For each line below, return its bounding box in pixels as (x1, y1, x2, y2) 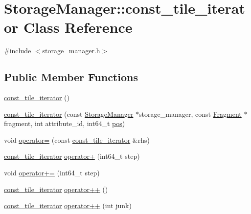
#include (4, 45, 31, 56)
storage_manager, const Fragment (139, 108, 242, 119)
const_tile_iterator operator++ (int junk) (4, 200, 132, 211)
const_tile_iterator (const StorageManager (4, 108, 134, 119)
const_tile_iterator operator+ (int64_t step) (4, 151, 140, 161)
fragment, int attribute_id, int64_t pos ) (4, 118, 125, 128)
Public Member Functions (4, 69, 138, 85)
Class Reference (23, 17, 133, 37)
